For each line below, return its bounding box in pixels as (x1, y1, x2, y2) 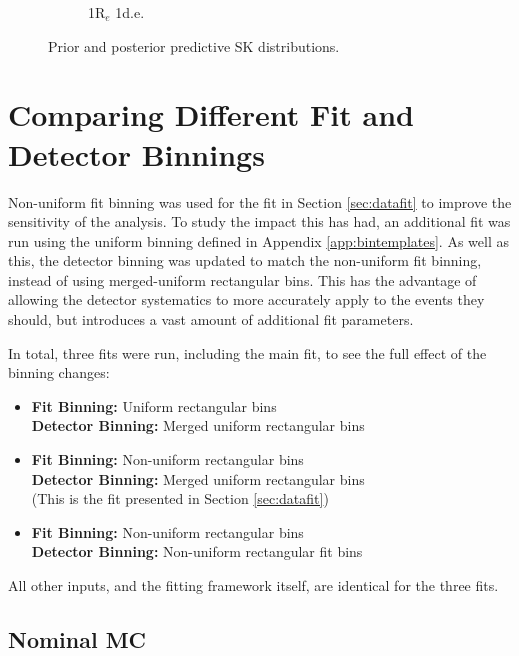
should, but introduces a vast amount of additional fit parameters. (8, 309, 414, 330)
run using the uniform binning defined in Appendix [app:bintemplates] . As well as (8, 230, 509, 251)
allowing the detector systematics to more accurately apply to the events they (8, 289, 485, 310)
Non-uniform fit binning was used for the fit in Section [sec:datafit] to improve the (8, 191, 512, 212)
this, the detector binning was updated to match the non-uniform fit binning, (8, 250, 482, 271)
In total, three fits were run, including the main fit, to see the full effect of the (8, 342, 487, 363)
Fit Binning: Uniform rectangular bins (31, 395, 277, 416)
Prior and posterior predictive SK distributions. (48, 35, 340, 56)
